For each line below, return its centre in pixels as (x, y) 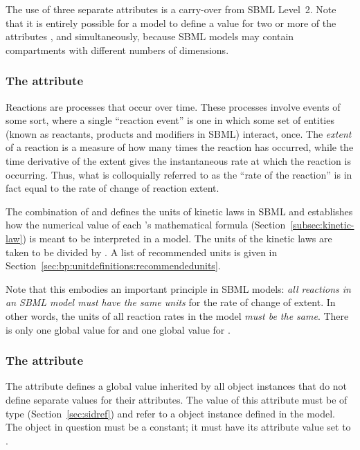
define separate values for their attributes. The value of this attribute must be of (177, 399)
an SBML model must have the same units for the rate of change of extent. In (171, 302)
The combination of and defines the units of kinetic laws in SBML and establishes (179, 211)
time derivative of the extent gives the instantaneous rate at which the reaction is (178, 160)
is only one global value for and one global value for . (118, 329)
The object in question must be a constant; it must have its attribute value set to (178, 427)
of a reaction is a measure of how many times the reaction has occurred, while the (180, 147)
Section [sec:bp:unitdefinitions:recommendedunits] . (113, 265)
